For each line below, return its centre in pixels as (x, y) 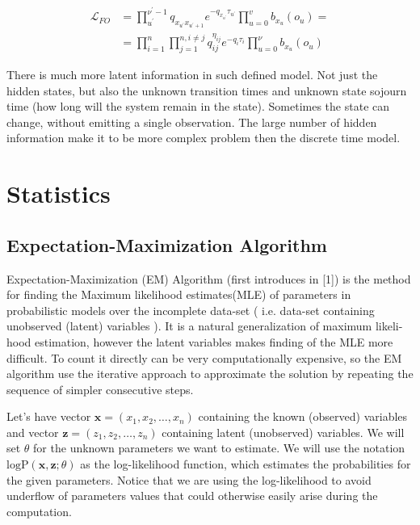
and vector (33, 432)
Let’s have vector (49, 416)
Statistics (59, 193)
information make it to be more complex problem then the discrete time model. (204, 138)
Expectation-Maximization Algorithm (167, 244)
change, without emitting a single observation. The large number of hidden (192, 122)
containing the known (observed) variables (303, 416)
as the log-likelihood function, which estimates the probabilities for (246, 464)
